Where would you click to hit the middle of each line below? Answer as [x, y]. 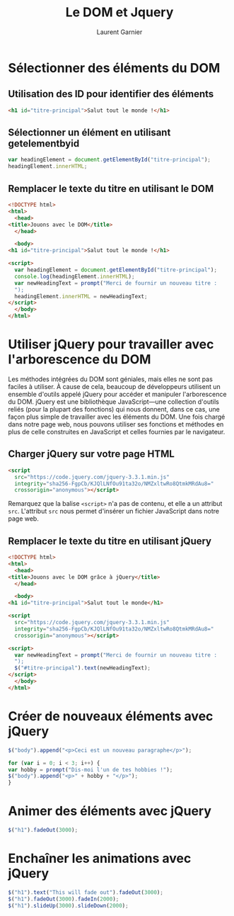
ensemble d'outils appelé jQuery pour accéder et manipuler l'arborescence [117, 394]
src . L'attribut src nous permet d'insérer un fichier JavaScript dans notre [114, 511]
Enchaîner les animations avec [100, 859]
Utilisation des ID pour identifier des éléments [111, 94]
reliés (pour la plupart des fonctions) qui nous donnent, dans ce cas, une [114, 409]
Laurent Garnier [119, 32]
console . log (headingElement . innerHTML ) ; [75, 276]
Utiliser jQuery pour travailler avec [111, 345]
